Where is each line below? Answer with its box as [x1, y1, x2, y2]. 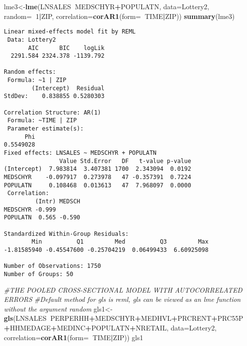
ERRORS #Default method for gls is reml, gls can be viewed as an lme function [4, 294, 241, 304]
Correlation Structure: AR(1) [4, 109, 101, 116]
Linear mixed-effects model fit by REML [4, 28, 136, 35]
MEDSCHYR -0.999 [4, 206, 56, 213]
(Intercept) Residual [31, 84, 105, 92]
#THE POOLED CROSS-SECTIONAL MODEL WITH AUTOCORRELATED [4, 284, 243, 295]
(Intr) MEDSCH [35, 198, 80, 205]
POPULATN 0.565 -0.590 [4, 214, 80, 221]
